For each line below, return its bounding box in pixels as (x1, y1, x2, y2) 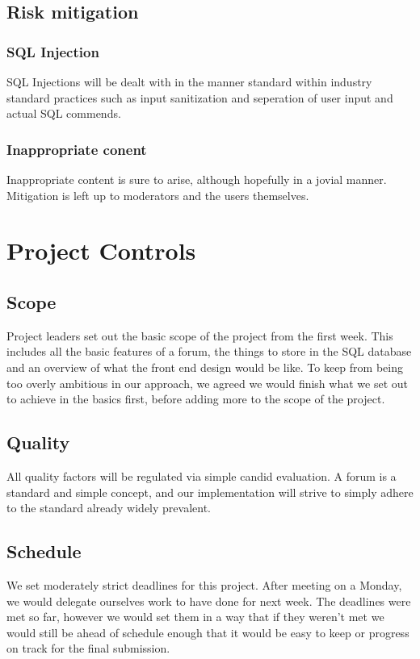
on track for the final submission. (6, 640, 170, 657)
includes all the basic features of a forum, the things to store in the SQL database (6, 343, 412, 360)
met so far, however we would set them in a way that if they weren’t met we (6, 608, 384, 625)
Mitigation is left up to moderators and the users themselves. (6, 186, 309, 203)
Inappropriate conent (6, 139, 147, 159)
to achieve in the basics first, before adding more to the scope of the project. (6, 390, 385, 407)
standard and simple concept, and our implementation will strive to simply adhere (6, 483, 414, 500)
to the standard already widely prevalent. (6, 499, 211, 516)
